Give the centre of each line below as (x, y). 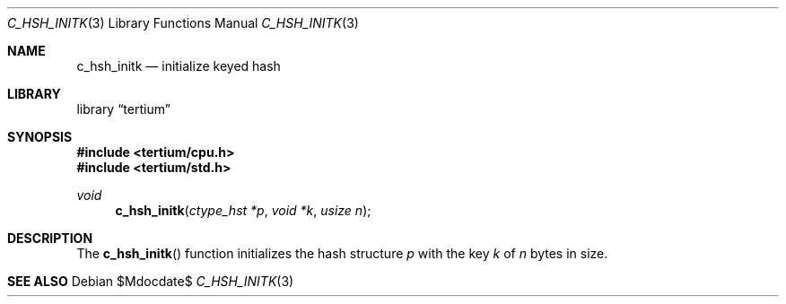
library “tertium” (123, 109)
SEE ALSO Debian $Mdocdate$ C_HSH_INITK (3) (151, 281)
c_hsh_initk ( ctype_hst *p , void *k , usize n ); (243, 210)
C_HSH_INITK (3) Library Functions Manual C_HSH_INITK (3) (183, 23)
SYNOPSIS (40, 137)
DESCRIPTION (50, 238)
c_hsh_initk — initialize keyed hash (179, 66)
